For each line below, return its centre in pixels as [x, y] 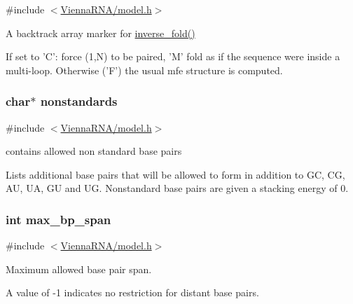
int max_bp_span [58, 219]
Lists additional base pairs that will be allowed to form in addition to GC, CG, [175, 174]
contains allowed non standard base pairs [94, 151]
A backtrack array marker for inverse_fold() [101, 33]
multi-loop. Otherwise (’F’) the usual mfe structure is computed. [144, 70]
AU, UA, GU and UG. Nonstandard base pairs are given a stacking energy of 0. [177, 188]
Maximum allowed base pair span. [79, 269]
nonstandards [79, 101]
